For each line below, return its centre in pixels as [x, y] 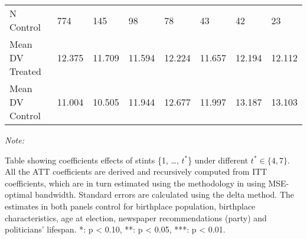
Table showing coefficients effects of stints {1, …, [92, 160]
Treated [25, 71]
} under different [218, 160]
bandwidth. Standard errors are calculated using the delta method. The [165, 194]
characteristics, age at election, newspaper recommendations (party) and [136, 217]
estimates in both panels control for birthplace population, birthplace [130, 206]
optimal [19, 194]
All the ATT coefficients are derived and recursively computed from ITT [136, 171]
